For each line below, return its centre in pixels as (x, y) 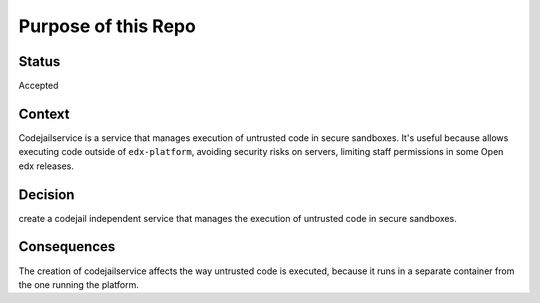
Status (39, 61)
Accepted (38, 86)
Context (44, 113)
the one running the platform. (78, 284)
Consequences (67, 246)
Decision (46, 194)
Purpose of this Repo (107, 26)
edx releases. (46, 166)
